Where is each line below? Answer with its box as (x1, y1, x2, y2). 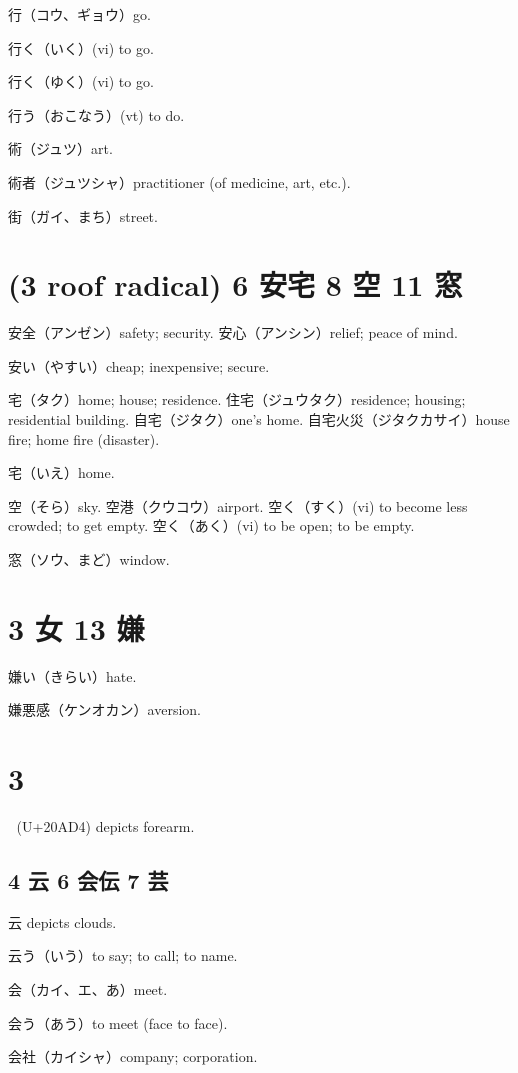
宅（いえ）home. (8, 462, 115, 483)
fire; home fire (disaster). (8, 428, 160, 449)
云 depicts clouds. (8, 911, 117, 932)
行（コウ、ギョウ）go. (8, 4, 151, 24)
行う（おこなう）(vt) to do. (8, 104, 185, 125)
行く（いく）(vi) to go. (8, 37, 154, 58)
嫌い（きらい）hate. (8, 665, 137, 686)
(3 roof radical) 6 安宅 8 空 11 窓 (8, 264, 463, 305)
